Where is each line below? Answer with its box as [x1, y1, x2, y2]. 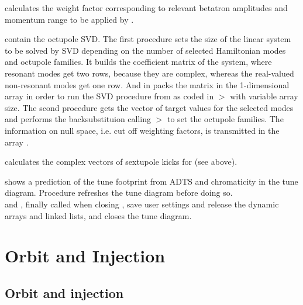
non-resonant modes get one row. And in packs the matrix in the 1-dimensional [5, 78, 290, 91]
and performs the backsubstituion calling [5, 113, 151, 125]
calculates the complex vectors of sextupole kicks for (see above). [5, 155, 237, 168]
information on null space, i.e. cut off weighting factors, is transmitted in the [5, 124, 280, 136]
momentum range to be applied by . [5, 13, 134, 25]
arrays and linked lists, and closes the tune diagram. [5, 209, 192, 221]
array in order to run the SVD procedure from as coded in [5, 90, 214, 102]
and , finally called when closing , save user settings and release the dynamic [5, 197, 279, 210]
